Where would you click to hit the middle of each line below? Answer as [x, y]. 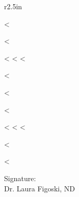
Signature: [20, 178]
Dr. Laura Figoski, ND [40, 188]
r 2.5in [13, 6]
